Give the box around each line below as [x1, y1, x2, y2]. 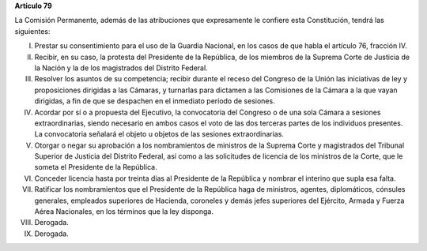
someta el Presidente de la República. [34, 163, 157, 172]
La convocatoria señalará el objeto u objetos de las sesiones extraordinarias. [34, 129, 285, 139]
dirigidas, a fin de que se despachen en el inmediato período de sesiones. [34, 96, 276, 106]
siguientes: [14, 26, 51, 36]
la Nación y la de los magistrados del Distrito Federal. [34, 63, 209, 73]
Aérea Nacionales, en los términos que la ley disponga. [34, 207, 213, 216]
